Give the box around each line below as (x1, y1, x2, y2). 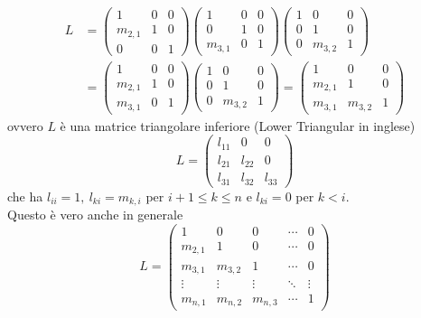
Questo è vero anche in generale (7, 205, 183, 224)
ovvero (7, 116, 43, 135)
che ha (7, 186, 43, 205)
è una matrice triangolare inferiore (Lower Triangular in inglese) (60, 116, 416, 135)
